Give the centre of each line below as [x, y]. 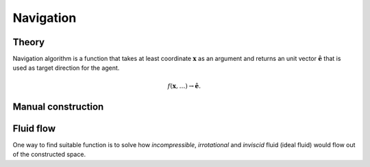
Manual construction [58, 106]
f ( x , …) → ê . [184, 86]
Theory [29, 42]
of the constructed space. [49, 155]
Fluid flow [34, 128]
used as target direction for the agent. [66, 68]
